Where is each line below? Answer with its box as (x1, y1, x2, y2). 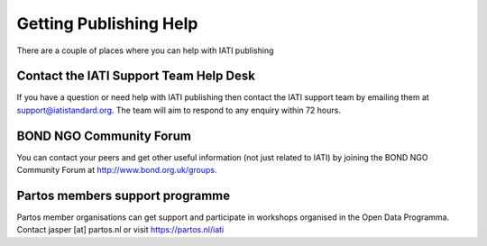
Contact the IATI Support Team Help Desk (16, 68, 256, 84)
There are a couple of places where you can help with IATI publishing (16, 45, 274, 56)
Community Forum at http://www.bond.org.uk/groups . (16, 165, 217, 176)
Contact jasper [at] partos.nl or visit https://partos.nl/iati (16, 224, 225, 235)
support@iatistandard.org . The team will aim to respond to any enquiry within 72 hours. (16, 105, 342, 115)
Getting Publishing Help (16, 14, 198, 33)
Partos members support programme (16, 187, 230, 203)
